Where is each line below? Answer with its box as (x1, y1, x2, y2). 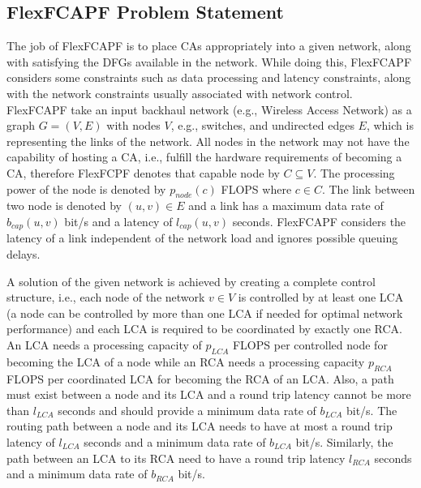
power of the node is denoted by (6, 180, 166, 197)
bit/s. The (346, 401, 397, 418)
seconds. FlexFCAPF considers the (232, 212, 406, 229)
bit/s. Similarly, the (295, 433, 393, 450)
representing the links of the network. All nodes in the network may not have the (6, 132, 410, 149)
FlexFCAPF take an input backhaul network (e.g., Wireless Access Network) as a (6, 101, 412, 118)
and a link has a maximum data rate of (188, 197, 384, 214)
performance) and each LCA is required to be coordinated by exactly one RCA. (6, 320, 402, 337)
